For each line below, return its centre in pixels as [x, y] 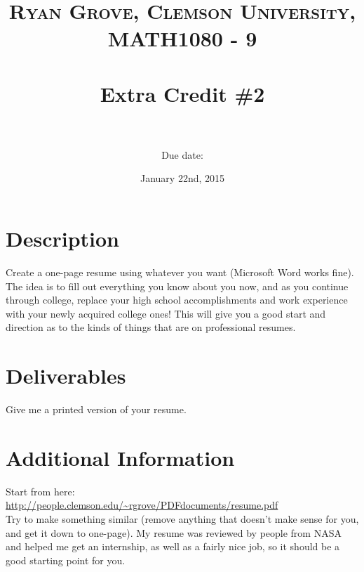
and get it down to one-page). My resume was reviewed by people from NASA [174, 532]
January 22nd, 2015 [182, 178]
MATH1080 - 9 [182, 38]
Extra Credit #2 [182, 93]
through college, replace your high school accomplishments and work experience [177, 300]
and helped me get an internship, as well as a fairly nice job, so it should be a [173, 546]
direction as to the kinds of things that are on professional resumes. [151, 327]
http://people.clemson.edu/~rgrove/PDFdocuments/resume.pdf [142, 505]
